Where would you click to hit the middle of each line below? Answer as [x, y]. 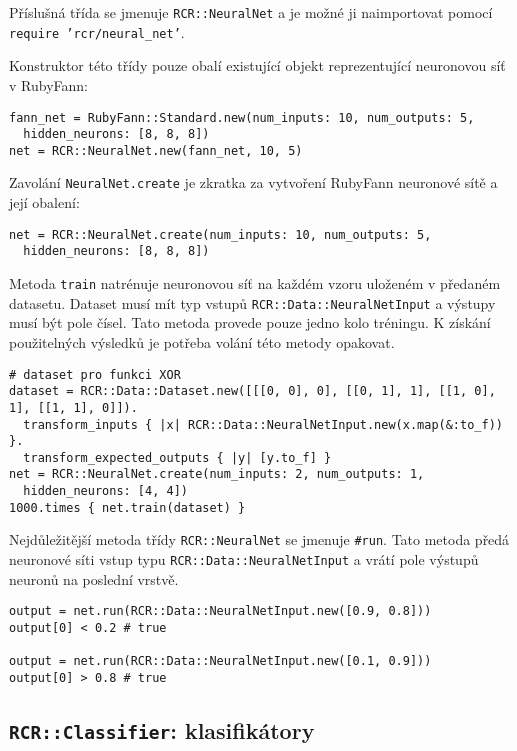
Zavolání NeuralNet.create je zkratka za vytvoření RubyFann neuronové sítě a [253, 182]
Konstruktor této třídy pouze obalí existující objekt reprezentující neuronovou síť [257, 65]
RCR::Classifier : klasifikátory [162, 730]
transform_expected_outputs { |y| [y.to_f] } [177, 457]
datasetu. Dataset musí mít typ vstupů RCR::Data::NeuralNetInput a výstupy [252, 302]
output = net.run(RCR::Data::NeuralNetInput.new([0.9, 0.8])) [220, 611]
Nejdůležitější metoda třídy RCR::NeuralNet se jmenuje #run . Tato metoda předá [259, 539]
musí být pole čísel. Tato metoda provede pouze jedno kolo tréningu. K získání [250, 322]
